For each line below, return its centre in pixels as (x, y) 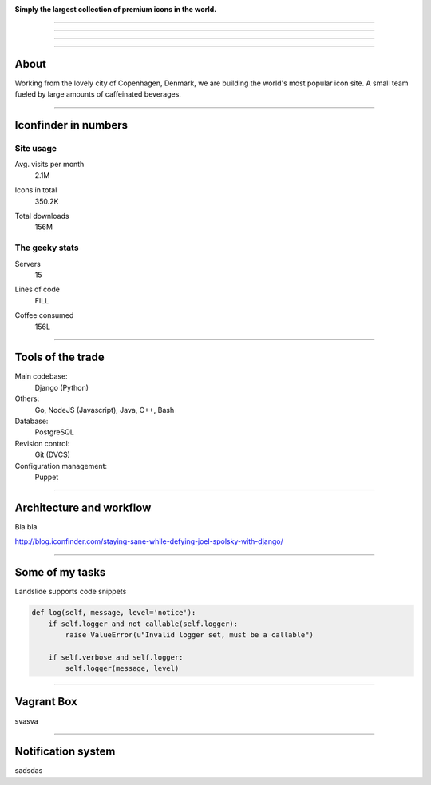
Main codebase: (41, 376)
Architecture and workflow (83, 507)
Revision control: (42, 443)
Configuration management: (61, 466)
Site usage (36, 149)
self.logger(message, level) (122, 668)
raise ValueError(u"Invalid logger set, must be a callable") (190, 634)
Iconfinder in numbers (71, 125)
